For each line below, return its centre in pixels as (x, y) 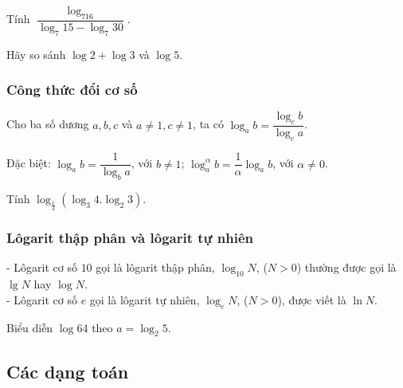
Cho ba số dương (48, 124)
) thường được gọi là (346, 267)
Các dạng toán (68, 371)
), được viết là (312, 299)
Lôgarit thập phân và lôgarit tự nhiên (130, 238)
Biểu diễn (30, 327)
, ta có (208, 124)
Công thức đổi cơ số (72, 90)
